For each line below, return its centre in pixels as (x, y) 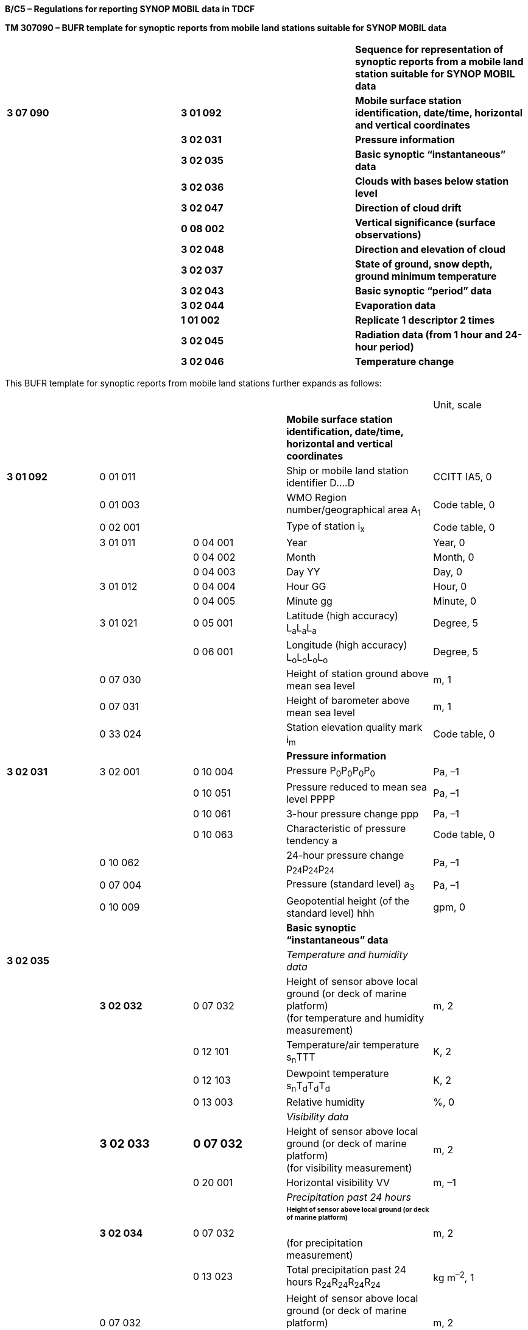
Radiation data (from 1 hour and (429, 335)
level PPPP (311, 799)
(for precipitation (325, 1243)
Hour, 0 (450, 587)
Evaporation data (395, 305)
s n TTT (301, 1058)
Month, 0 (454, 557)
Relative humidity (326, 1102)
